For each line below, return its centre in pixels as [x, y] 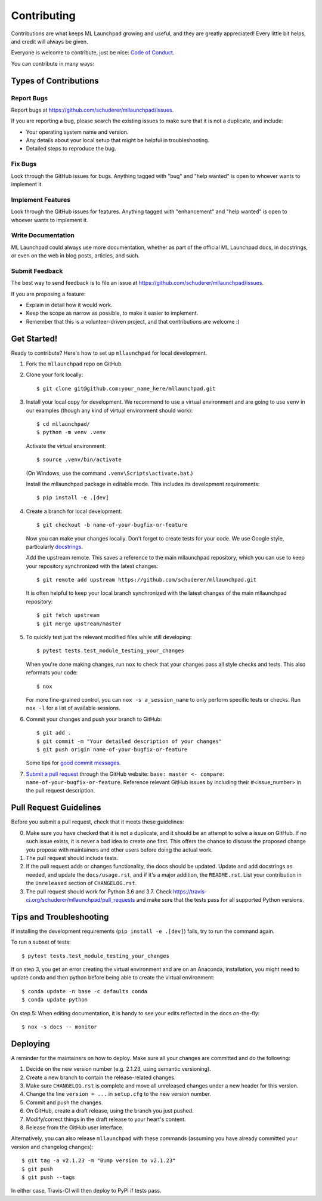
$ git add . [54, 733]
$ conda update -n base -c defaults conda [85, 991]
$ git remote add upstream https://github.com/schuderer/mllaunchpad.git [147, 580]
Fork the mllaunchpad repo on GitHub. [75, 364]
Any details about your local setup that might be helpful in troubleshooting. [118, 140]
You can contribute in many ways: [53, 63]
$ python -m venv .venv [71, 432]
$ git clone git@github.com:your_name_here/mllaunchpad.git [126, 388]
